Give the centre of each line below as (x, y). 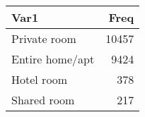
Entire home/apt (53, 59)
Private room (44, 38)
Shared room (43, 100)
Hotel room (40, 79)
